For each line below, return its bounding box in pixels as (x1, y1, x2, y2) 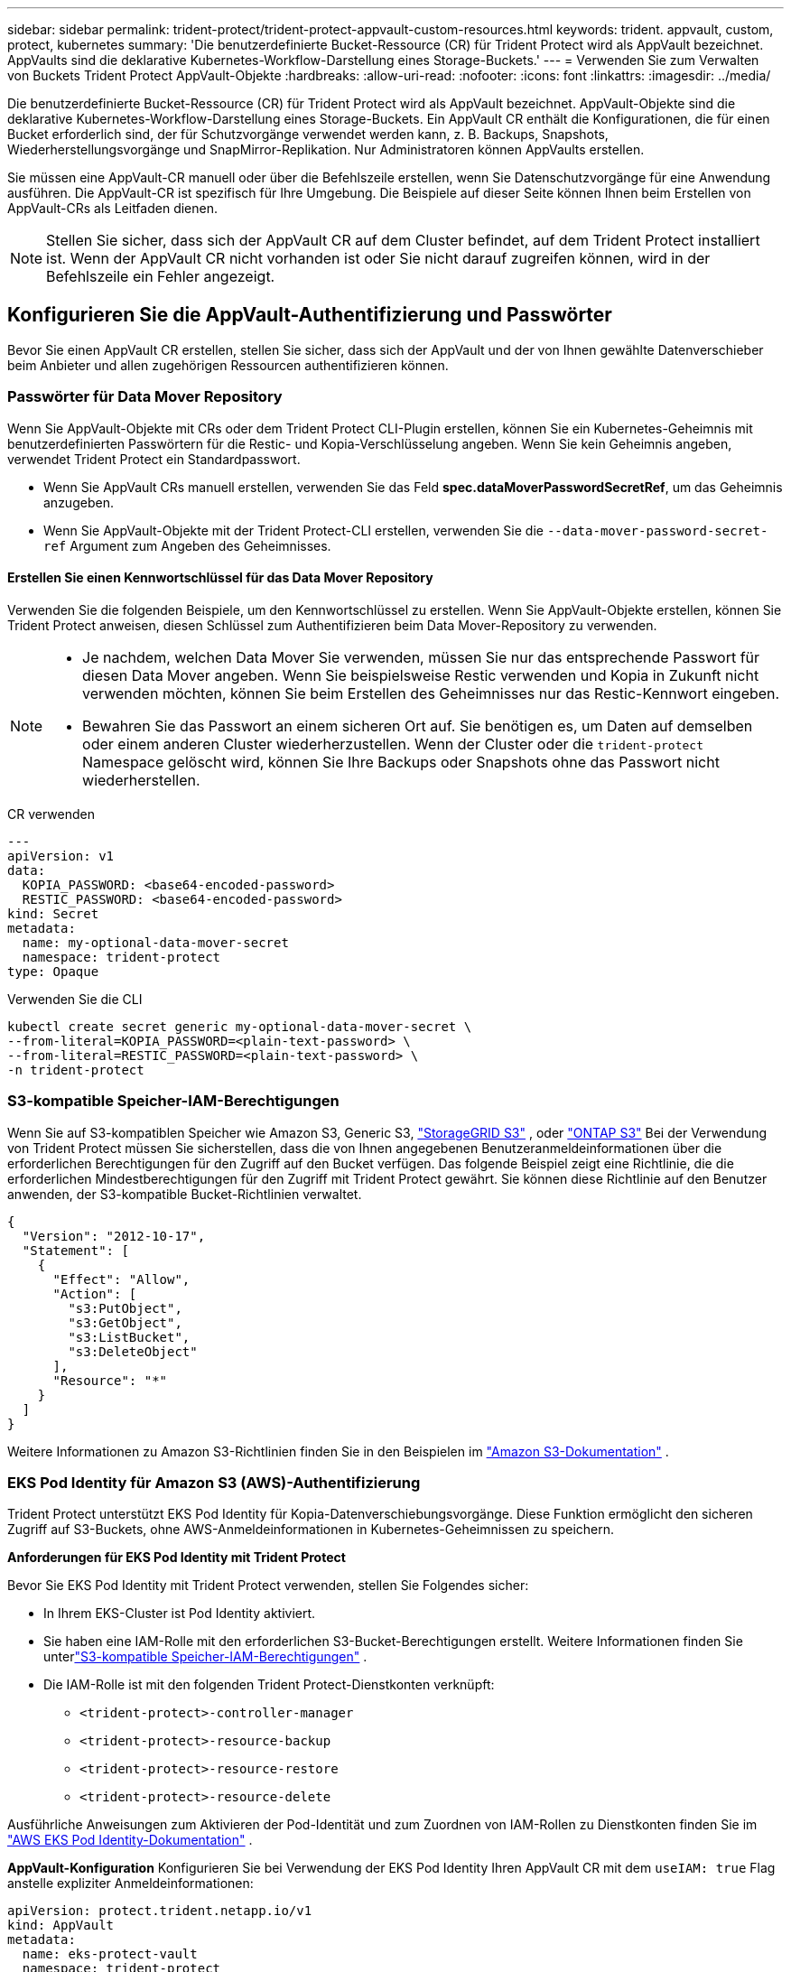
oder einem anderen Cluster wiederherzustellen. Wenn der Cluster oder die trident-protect (82, 734, 703, 753)
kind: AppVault (7, 1918, 115, 1933)
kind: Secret (7, 906, 99, 921)
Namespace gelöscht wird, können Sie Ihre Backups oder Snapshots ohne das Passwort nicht (82, 752, 720, 771)
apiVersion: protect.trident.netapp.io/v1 (7, 1903, 312, 1919)
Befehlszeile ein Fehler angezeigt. (46, 267, 275, 285)
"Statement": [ (22, 1242, 129, 1258)
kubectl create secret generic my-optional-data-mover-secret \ (7, 1019, 472, 1034)
